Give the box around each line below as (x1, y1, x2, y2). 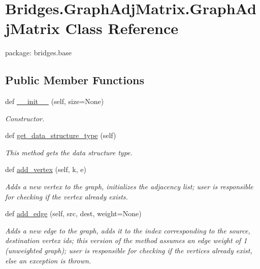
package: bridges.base (5, 47, 72, 58)
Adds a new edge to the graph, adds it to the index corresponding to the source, (5, 225, 250, 236)
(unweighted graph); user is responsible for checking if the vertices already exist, (5, 245, 252, 256)
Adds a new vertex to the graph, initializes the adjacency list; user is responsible (5, 181, 253, 192)
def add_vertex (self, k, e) (5, 164, 86, 175)
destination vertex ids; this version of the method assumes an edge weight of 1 (5, 235, 247, 246)
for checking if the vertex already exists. (5, 191, 128, 201)
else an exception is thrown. (5, 255, 91, 265)
